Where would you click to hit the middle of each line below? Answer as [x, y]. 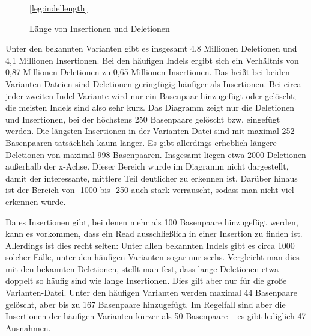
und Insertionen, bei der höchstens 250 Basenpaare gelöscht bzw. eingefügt [143, 119]
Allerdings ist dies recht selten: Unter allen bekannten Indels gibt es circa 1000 [150, 245]
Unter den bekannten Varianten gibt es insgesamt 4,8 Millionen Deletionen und [151, 48]
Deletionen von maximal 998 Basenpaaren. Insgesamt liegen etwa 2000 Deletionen [156, 154]
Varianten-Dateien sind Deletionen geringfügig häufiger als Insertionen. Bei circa [153, 83]
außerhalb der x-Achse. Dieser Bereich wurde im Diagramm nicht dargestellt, [147, 166]
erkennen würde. [36, 201]
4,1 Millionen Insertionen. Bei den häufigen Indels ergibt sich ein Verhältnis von [152, 60]
